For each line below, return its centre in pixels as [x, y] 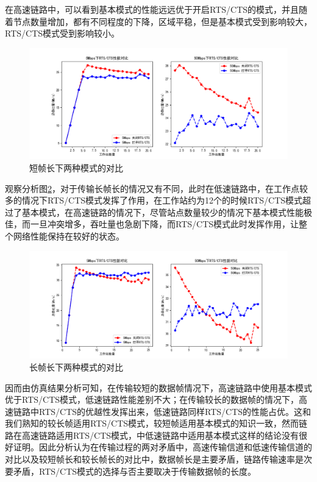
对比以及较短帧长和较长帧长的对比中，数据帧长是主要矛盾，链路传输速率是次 [158, 459]
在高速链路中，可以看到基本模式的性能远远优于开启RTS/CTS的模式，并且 [152, 9]
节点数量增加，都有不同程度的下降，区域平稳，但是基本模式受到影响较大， [162, 21]
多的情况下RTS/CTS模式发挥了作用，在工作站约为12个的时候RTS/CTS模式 [154, 200]
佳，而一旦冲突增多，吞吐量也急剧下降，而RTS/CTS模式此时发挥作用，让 [152, 224]
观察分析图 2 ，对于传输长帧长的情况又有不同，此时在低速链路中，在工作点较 [156, 188]
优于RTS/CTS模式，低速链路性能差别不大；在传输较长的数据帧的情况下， [152, 399]
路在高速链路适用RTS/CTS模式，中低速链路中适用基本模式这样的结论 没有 [152, 435]
